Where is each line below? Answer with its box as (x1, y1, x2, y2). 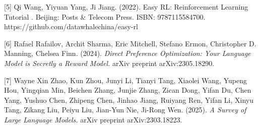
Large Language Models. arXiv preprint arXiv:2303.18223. (4, 114, 182, 124)
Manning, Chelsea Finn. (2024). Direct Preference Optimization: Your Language (4, 48, 251, 58)
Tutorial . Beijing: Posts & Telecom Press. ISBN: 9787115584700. (4, 11, 206, 22)
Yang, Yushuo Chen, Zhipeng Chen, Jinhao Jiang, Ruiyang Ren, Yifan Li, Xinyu (4, 94, 254, 105)
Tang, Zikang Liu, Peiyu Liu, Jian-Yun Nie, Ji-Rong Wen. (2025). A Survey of (4, 104, 246, 115)
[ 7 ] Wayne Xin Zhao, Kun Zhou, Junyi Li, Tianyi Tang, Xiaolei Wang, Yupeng (4, 75, 247, 85)
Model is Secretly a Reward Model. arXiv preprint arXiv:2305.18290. (4, 57, 215, 68)
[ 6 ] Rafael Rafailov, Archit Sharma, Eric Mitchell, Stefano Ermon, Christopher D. (4, 38, 256, 48)
